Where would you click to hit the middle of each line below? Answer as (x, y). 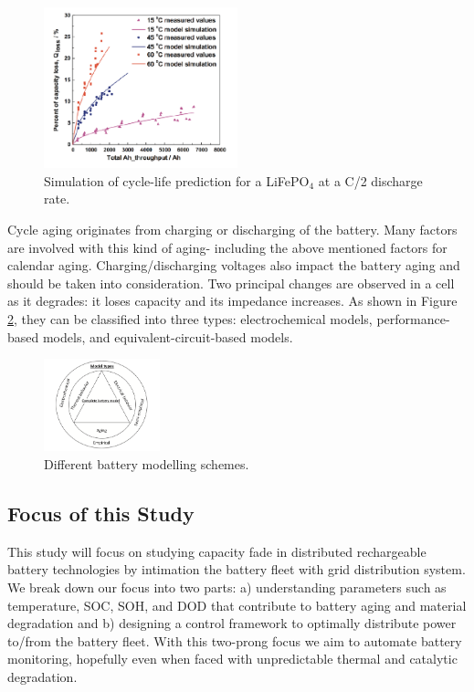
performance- (413, 318)
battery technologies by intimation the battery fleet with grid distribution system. (237, 569)
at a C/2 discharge (370, 180)
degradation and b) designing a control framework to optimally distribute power (232, 623)
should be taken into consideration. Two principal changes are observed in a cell (231, 283)
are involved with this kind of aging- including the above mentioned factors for (227, 247)
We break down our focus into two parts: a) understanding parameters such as (227, 587)
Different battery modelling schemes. (147, 464)
